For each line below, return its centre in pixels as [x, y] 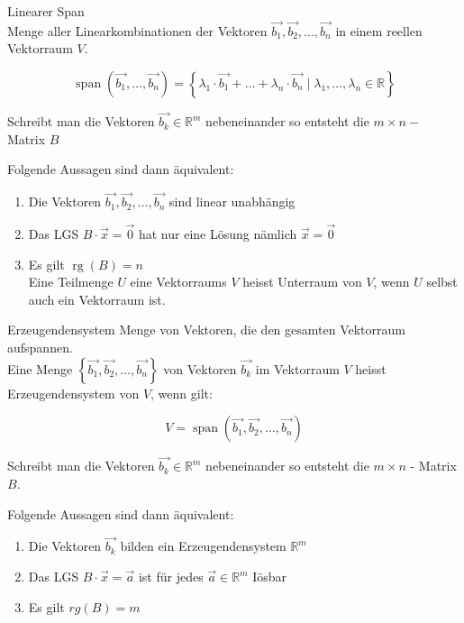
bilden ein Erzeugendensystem [203, 546]
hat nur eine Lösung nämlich [218, 234]
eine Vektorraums [178, 282]
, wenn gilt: [182, 393]
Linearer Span [46, 11]
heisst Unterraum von [302, 282]
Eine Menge [40, 368]
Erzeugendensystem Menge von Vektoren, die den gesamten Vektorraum [206, 330]
